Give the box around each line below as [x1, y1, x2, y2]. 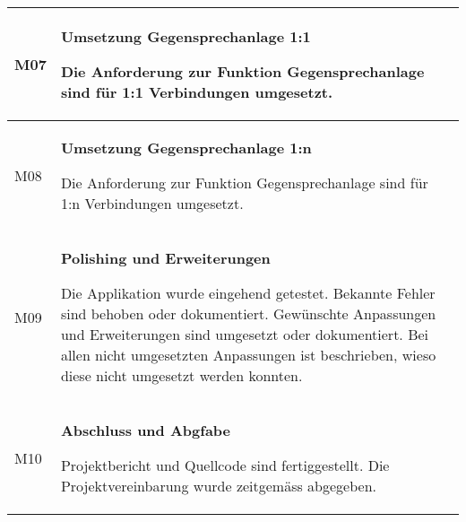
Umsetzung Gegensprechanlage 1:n [60, 137, 312, 158]
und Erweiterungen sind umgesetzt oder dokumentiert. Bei [60, 324, 429, 344]
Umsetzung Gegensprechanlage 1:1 [60, 26, 311, 47]
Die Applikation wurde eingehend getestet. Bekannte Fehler [60, 283, 436, 303]
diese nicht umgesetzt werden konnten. [60, 365, 303, 386]
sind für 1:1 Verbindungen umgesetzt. [60, 82, 333, 102]
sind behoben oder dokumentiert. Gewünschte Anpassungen [60, 303, 436, 324]
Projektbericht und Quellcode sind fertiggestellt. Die [60, 455, 390, 475]
